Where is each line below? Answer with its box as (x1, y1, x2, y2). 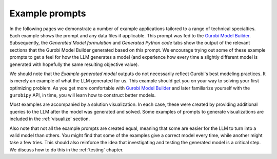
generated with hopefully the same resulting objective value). (9, 61, 140, 67)
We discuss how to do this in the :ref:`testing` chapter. (9, 146, 124, 153)
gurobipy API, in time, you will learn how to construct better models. (9, 92, 156, 98)
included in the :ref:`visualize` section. (9, 116, 90, 122)
